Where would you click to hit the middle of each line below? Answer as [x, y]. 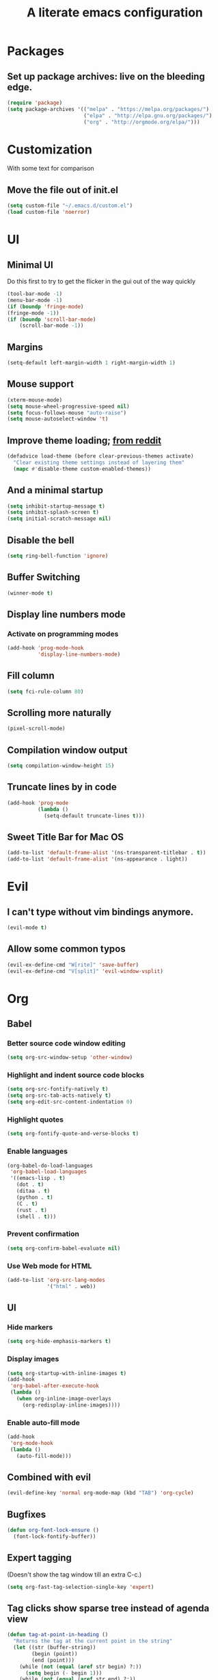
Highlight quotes [35, 1120]
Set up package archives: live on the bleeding [106, 76]
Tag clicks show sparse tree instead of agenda [108, 1608]
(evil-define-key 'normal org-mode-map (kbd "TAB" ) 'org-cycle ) [100, 1493]
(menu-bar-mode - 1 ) [35, 300]
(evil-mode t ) [27, 928]
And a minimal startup [55, 490]
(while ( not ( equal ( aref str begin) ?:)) [81, 1666]
